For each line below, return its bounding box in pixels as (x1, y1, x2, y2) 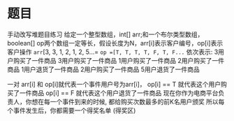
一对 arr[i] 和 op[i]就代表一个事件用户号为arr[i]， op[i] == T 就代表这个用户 (7, 80, 221, 88)
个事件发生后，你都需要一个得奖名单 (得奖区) (7, 106, 136, 115)
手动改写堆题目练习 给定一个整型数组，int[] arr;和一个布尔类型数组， (7, 30, 204, 38)
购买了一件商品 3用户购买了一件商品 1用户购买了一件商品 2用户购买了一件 (13, 56, 225, 64)
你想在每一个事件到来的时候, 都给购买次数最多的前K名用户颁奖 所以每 (25, 97, 225, 106)
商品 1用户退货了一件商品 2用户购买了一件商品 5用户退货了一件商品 (7, 65, 200, 73)
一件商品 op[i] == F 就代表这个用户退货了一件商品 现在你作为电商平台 (19, 88, 219, 97)
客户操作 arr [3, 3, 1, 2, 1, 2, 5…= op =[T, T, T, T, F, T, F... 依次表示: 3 (7, 48, 219, 56)
